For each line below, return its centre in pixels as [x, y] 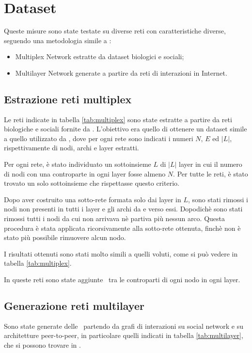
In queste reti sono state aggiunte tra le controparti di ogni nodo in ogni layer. [122, 280]
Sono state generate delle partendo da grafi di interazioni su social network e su [124, 326]
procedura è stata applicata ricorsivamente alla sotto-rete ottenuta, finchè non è [122, 228]
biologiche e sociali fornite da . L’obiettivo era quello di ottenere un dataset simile [126, 129]
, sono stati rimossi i [218, 199]
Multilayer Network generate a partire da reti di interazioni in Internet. [121, 72]
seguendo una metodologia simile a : [58, 40]
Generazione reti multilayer [74, 305]
